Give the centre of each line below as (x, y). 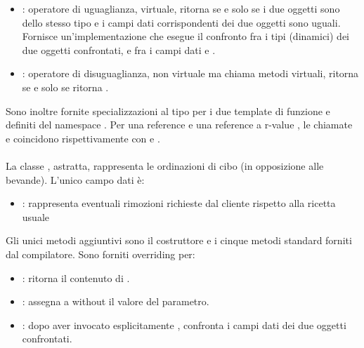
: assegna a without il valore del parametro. (116, 301)
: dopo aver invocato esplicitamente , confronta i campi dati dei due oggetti (184, 324)
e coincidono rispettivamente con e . (83, 138)
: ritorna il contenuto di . (76, 277)
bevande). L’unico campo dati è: (75, 179)
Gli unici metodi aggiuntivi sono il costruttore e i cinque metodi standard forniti (179, 240)
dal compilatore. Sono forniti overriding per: (100, 254)
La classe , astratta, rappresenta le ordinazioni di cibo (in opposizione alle (165, 165)
